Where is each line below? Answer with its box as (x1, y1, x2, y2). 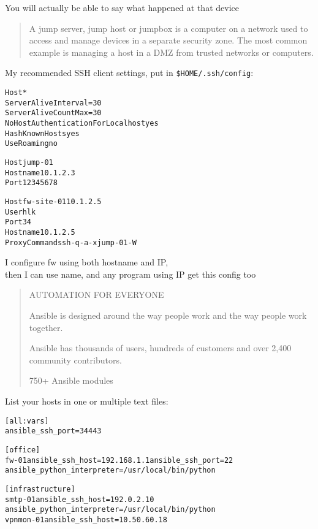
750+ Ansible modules (29, 374, 113, 387)
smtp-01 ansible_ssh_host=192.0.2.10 (5, 495, 154, 504)
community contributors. (29, 353, 122, 366)
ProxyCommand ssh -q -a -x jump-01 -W (5, 238, 137, 247)
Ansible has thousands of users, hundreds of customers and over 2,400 (29, 341, 292, 354)
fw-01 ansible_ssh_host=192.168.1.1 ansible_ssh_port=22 (5, 455, 233, 465)
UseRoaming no (5, 139, 58, 148)
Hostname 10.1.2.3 (5, 168, 75, 177)
